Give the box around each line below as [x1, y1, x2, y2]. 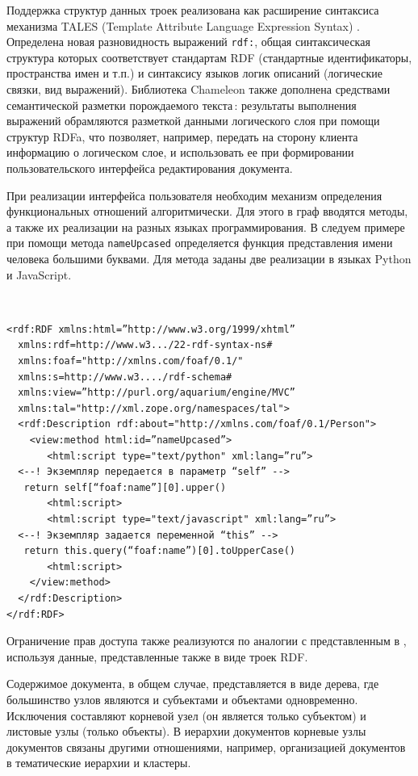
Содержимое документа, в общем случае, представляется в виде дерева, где [6, 675, 379, 692]
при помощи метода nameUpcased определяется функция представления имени [6, 234, 393, 251]
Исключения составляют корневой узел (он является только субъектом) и [6, 707, 366, 724]
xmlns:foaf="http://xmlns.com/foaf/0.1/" [18, 355, 244, 367]
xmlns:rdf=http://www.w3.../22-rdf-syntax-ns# [18, 339, 273, 351]
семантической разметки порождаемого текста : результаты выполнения [6, 96, 357, 113]
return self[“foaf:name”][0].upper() [23, 481, 227, 493]
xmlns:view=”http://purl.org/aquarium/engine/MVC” [18, 387, 295, 399]
